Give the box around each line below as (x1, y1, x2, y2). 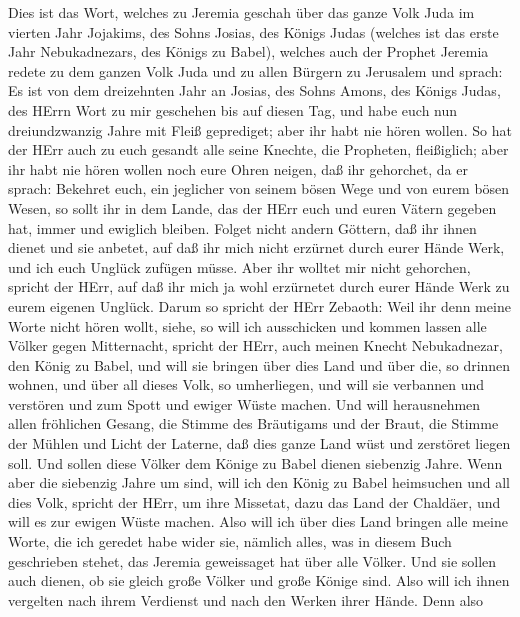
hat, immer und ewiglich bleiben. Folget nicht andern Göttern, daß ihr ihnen (8, 217, 477, 238)
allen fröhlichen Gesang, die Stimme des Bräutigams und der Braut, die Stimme (8, 413, 499, 434)
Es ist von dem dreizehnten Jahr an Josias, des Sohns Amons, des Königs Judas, (8, 80, 501, 101)
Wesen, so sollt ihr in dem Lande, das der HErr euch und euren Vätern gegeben (8, 197, 497, 218)
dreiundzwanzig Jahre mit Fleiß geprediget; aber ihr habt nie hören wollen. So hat (8, 119, 512, 140)
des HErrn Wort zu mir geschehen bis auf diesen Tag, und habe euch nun (8, 99, 458, 120)
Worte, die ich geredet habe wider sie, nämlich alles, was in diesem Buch (8, 531, 452, 552)
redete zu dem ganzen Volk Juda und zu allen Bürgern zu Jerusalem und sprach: (8, 60, 503, 81)
